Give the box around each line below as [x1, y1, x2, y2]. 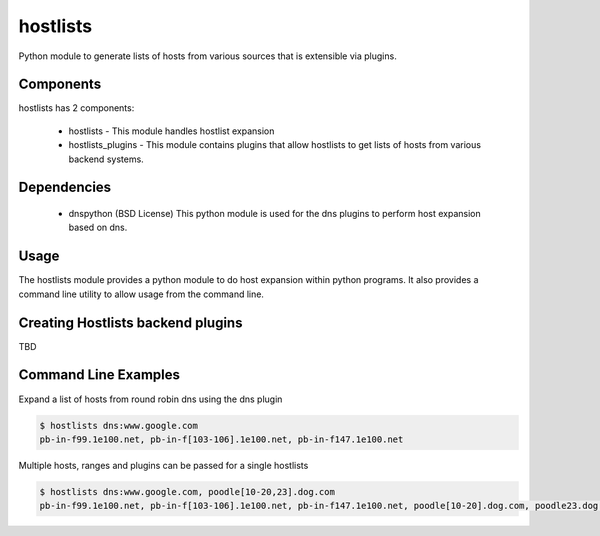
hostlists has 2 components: [18, 102, 135, 114]
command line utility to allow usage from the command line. [18, 288, 265, 300]
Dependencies [18, 179, 112, 196]
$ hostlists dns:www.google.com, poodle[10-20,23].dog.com [39, 486, 335, 497]
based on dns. [68, 221, 128, 234]
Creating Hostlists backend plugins [18, 314, 243, 331]
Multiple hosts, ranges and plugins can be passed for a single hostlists [18, 459, 309, 471]
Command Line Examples [18, 366, 180, 384]
